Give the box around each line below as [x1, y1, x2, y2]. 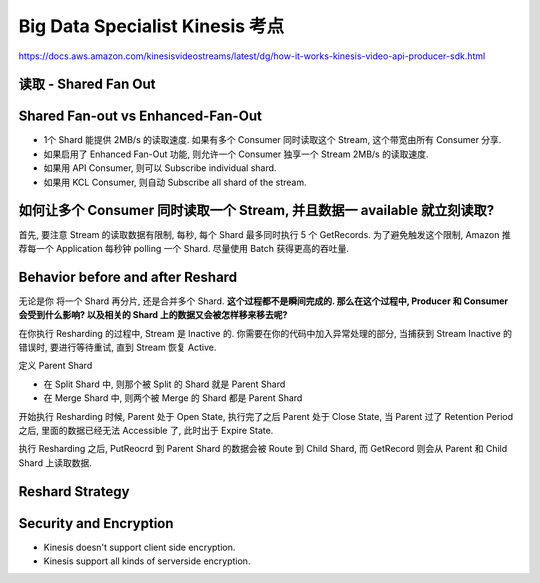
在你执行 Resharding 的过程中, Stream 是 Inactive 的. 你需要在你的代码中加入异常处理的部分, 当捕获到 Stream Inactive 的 [18, 327, 513, 339]
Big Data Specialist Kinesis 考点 [18, 15, 285, 37]
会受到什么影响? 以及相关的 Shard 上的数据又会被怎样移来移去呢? [18, 309, 288, 321]
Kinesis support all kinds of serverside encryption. [43, 555, 251, 567]
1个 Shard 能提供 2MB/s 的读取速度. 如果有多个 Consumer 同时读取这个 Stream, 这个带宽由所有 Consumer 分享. [43, 134, 502, 146]
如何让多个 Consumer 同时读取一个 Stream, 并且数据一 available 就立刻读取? [18, 202, 495, 219]
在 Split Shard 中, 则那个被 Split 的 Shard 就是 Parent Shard [43, 378, 286, 390]
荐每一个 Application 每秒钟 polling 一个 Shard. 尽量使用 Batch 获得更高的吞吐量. [18, 242, 350, 254]
